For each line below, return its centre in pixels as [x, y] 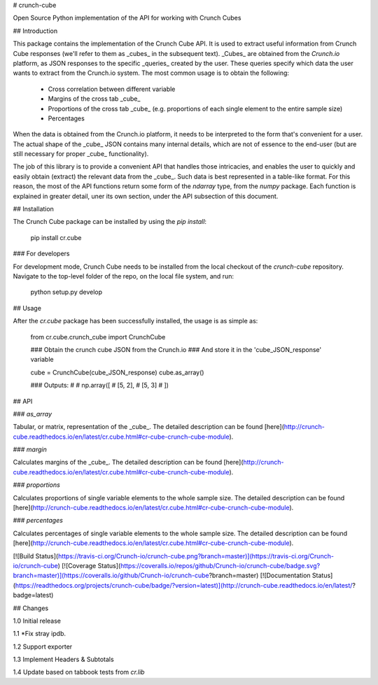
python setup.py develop [66, 292]
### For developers [41, 254]
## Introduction [35, 31]
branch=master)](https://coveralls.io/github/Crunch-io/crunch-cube [111, 575]
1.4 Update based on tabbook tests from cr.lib [79, 672]
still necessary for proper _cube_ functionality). [81, 154]
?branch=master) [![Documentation [260, 575]
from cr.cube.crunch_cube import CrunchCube [98, 337]
